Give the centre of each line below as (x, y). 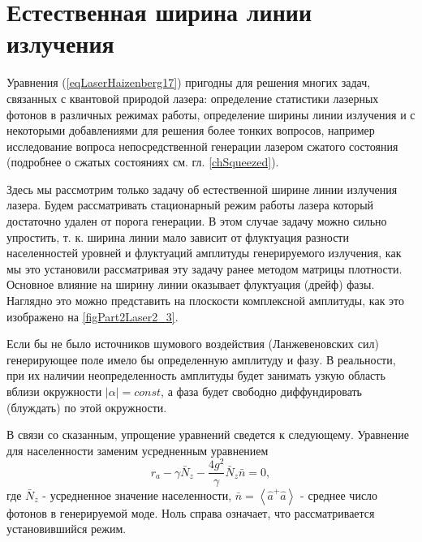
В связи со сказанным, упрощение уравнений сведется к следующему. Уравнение (208, 434)
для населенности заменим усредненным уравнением (138, 450)
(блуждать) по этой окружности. (87, 407)
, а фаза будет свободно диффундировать (261, 391)
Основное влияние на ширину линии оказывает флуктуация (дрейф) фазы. (191, 284)
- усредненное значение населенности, (137, 495)
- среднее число (339, 495)
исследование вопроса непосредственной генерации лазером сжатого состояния (202, 146)
